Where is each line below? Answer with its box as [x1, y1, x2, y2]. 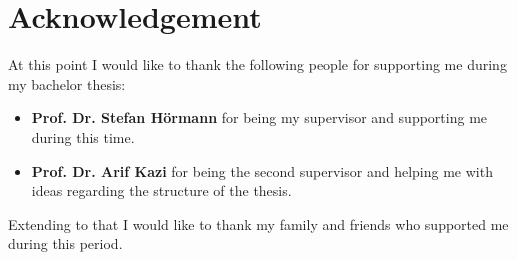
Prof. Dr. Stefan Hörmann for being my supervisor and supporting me [31, 107, 488, 128]
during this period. [8, 233, 123, 254]
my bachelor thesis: [8, 73, 126, 94]
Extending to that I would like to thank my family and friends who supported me [8, 213, 509, 234]
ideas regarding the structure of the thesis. [31, 180, 292, 201]
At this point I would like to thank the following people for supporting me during [8, 54, 507, 75]
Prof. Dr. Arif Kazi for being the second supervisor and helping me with [31, 160, 493, 181]
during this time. [31, 126, 135, 147]
